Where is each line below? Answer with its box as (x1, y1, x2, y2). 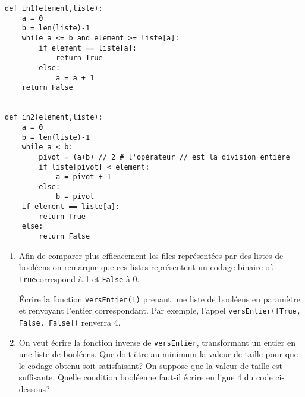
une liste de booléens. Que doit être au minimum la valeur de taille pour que (18, 348, 298, 360)
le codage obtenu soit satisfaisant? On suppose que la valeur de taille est (18, 359, 282, 371)
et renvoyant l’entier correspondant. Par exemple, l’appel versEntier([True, (18, 304, 301, 317)
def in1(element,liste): (5, 4, 103, 12)
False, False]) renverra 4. (18, 315, 121, 328)
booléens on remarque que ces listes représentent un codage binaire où (18, 261, 275, 273)
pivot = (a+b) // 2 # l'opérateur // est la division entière (39, 152, 290, 161)
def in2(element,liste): (5, 113, 103, 122)
